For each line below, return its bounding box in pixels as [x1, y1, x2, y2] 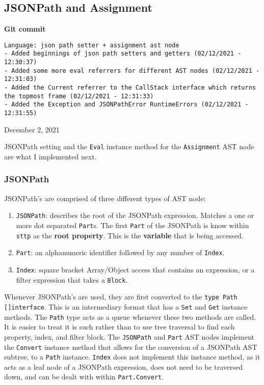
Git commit [4, 23, 46, 34]
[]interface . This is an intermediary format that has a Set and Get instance [4, 301, 248, 312]
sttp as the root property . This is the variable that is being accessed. [16, 230, 244, 240]
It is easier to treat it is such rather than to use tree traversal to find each [4, 321, 235, 332]
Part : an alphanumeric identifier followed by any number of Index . [16, 247, 225, 258]
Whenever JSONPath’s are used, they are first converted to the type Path [4, 291, 237, 302]
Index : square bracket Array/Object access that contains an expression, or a [16, 264, 255, 274]
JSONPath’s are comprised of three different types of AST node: [4, 193, 206, 203]
